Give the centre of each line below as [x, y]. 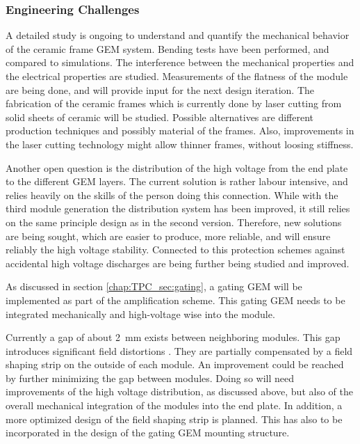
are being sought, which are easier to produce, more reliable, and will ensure [168, 236]
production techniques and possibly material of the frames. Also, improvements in [180, 130]
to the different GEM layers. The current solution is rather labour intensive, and [177, 181]
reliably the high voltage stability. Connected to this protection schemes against [175, 249]
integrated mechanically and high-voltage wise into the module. [140, 314]
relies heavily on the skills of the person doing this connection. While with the [172, 195]
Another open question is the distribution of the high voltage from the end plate [177, 167]
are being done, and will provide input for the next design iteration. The [160, 89]
